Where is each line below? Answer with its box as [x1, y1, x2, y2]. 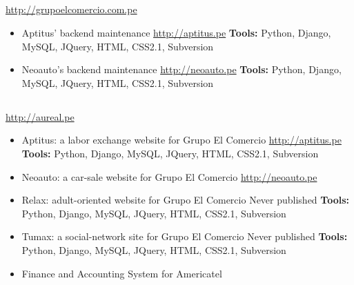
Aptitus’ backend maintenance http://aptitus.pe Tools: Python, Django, [21, 25, 331, 39]
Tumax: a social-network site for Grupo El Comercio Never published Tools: [21, 229, 348, 244]
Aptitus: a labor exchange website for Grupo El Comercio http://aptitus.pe [21, 132, 342, 147]
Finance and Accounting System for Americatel [21, 266, 222, 280]
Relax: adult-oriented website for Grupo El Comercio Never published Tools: [21, 193, 350, 207]
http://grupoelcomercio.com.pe [6, 2, 137, 17]
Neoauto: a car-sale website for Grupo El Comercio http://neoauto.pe [21, 169, 317, 184]
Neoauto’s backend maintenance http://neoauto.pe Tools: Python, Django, [21, 62, 342, 77]
